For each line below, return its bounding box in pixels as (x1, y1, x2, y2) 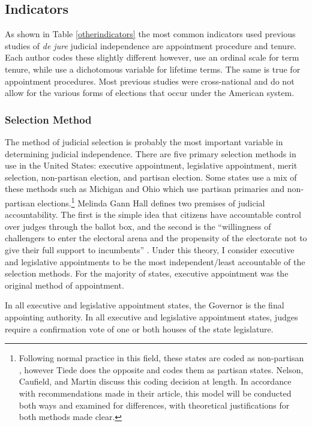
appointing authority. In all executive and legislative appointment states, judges (5, 310, 298, 323)
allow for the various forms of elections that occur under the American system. (5, 86, 295, 99)
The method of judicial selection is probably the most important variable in (5, 135, 283, 148)
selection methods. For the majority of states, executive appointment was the (5, 267, 289, 280)
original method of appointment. (5, 278, 124, 291)
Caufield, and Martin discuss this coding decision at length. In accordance (19, 375, 292, 388)
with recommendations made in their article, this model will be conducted (19, 386, 292, 399)
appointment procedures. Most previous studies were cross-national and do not (5, 74, 295, 87)
